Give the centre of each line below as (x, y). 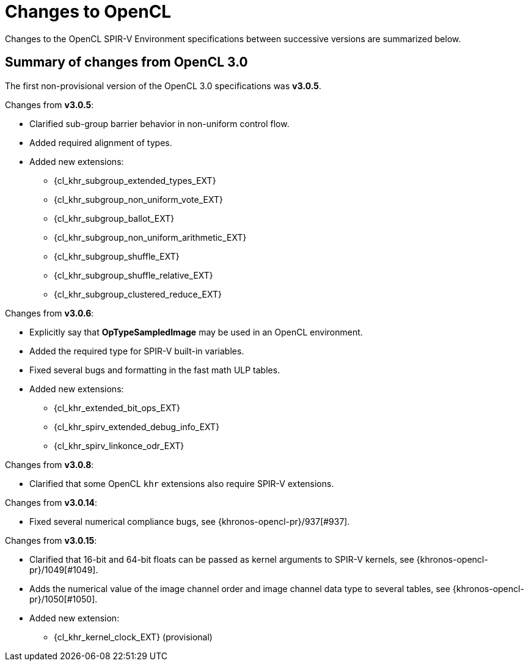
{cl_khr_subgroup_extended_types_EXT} (135, 180)
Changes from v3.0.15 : (51, 540)
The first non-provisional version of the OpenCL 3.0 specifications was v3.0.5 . (163, 86)
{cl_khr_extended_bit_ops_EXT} (117, 408)
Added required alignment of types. (101, 142)
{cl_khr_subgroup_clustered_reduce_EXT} (138, 294)
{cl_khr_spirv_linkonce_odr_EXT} (119, 445)
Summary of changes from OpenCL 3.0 (126, 62)
